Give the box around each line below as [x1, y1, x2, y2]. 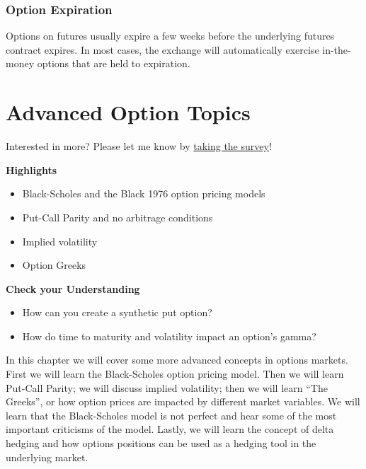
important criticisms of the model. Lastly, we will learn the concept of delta [6, 422, 334, 436]
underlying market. [6, 449, 88, 464]
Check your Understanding [6, 281, 140, 296]
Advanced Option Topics [6, 98, 251, 127]
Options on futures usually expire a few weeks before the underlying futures [6, 28, 335, 43]
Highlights [6, 162, 57, 177]
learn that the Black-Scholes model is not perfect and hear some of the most [6, 407, 337, 422]
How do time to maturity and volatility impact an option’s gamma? [22, 328, 316, 343]
